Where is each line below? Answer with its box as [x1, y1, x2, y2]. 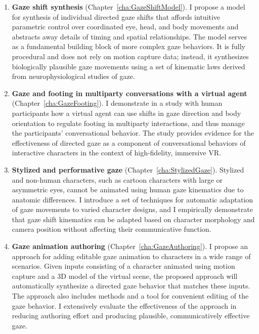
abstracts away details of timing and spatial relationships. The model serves [12, 31, 247, 41]
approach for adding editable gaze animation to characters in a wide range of [12, 251, 251, 261]
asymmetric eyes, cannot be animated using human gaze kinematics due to [12, 184, 244, 195]
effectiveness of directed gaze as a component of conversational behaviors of [12, 137, 246, 148]
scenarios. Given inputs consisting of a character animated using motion [12, 261, 235, 271]
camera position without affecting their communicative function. [12, 224, 211, 234]
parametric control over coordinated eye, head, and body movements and [12, 21, 239, 32]
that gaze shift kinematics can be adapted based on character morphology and [12, 214, 255, 224]
